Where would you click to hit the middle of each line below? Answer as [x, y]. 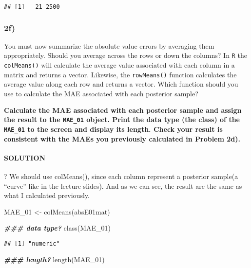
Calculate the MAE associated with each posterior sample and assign [123, 110]
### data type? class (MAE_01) [57, 228]
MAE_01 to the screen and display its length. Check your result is [113, 129]
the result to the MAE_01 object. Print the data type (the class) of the [122, 119]
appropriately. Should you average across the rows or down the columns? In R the [125, 55]
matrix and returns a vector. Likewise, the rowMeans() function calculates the [120, 74]
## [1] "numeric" [32, 243]
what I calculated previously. [47, 195]
